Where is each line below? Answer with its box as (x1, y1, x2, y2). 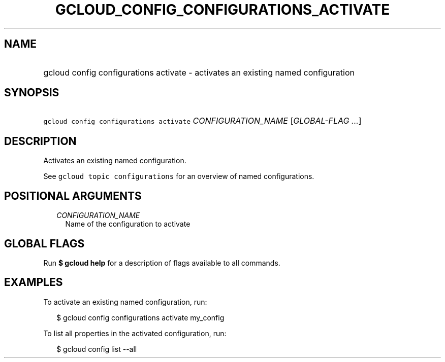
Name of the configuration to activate (65, 220, 190, 229)
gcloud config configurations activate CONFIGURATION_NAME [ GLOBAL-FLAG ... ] (43, 116, 362, 126)
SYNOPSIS (4, 86, 59, 99)
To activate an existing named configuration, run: (43, 297, 207, 306)
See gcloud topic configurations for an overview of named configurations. (43, 172, 314, 181)
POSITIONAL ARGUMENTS (4, 189, 142, 202)
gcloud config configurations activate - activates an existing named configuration (43, 67, 355, 78)
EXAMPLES (4, 276, 63, 289)
